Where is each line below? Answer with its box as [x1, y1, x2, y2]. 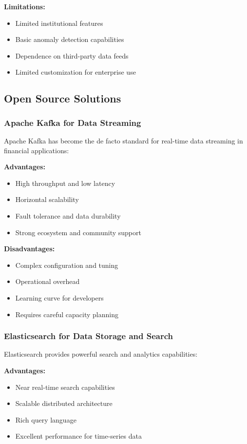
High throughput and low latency [15, 178, 115, 188]
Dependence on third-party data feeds [15, 50, 129, 61]
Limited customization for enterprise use [15, 67, 136, 77]
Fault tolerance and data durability [15, 210, 121, 221]
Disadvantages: [4, 243, 55, 254]
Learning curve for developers [15, 292, 104, 303]
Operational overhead [15, 276, 80, 286]
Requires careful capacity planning [15, 309, 118, 319]
